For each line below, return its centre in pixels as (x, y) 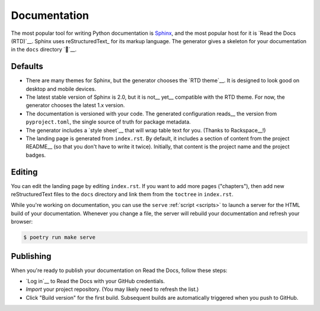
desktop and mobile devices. (61, 89)
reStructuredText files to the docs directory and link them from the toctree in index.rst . (122, 195)
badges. (36, 155)
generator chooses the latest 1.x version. (75, 105)
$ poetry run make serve (60, 237)
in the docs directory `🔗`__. (44, 50)
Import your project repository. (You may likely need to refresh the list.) (112, 289)
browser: (22, 222)
